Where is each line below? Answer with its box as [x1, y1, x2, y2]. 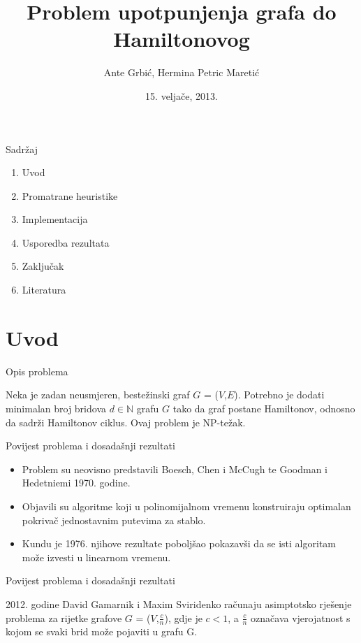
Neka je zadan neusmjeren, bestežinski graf [6, 387, 190, 402]
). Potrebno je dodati [234, 387, 325, 402]
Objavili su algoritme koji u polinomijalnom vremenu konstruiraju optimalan [22, 498, 351, 513]
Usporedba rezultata [22, 235, 110, 250]
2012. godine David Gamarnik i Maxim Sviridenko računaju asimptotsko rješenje [6, 596, 352, 611]
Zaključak [22, 259, 64, 273]
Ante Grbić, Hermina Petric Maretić [103, 65, 260, 80]
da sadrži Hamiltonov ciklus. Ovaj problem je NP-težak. [6, 414, 246, 429]
